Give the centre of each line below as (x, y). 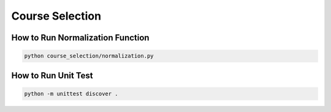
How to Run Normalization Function (80, 38)
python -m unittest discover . (71, 94)
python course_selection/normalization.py (89, 56)
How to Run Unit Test (52, 76)
